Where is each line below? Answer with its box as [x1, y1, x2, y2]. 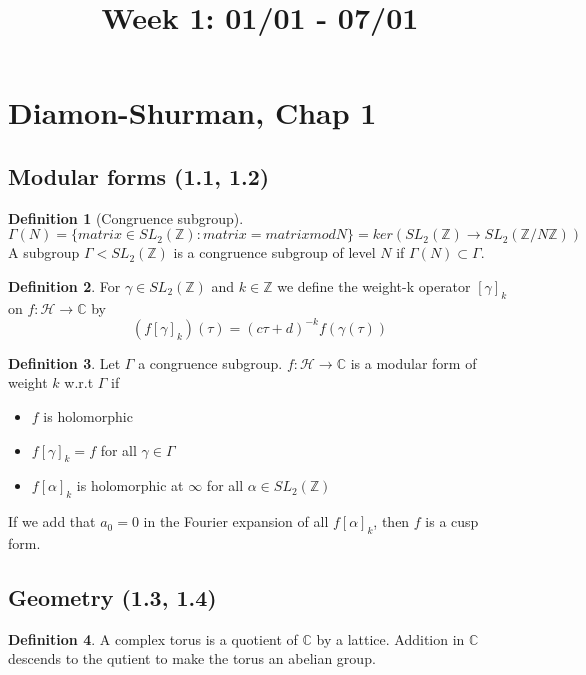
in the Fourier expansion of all [143, 511, 329, 532]
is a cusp [425, 511, 479, 532]
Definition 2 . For [8, 275, 121, 296]
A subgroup [8, 242, 80, 263]
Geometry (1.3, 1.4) [8, 582, 217, 612]
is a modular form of [350, 352, 477, 373]
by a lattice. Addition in [316, 628, 465, 649]
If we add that [8, 511, 96, 532]
